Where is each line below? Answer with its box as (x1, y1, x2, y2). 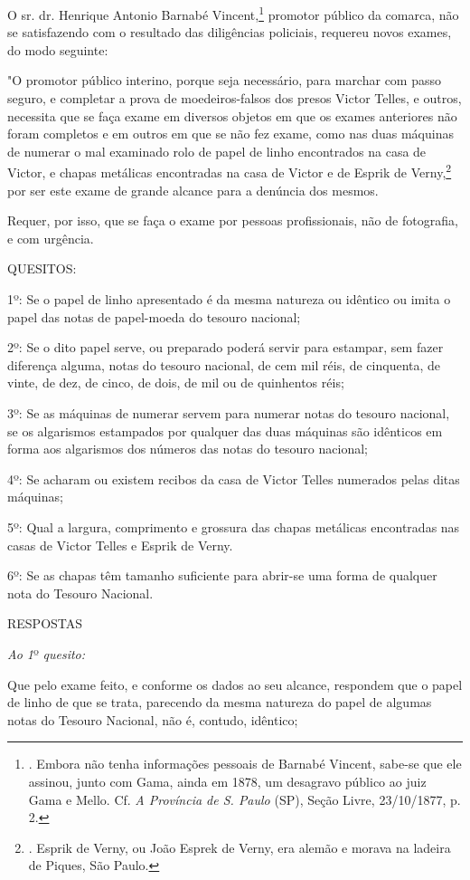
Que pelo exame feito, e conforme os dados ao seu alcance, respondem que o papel (7, 674, 463, 693)
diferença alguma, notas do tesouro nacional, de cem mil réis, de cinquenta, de (7, 355, 441, 374)
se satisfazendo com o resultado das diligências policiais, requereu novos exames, (7, 23, 452, 42)
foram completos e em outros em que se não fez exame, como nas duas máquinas (7, 124, 454, 143)
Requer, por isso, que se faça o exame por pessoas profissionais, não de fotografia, (7, 211, 458, 230)
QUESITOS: (7, 259, 77, 278)
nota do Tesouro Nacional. (7, 583, 154, 602)
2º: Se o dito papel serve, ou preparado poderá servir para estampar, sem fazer (7, 338, 444, 357)
